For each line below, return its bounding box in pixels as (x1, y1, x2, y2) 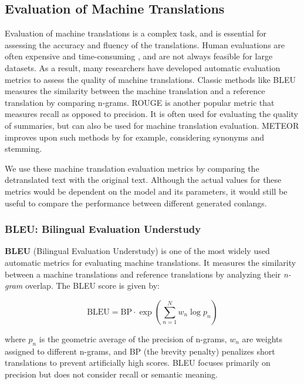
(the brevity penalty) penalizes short (143, 345, 275, 357)
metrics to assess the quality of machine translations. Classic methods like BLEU (5, 73, 296, 85)
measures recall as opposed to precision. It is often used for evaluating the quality (5, 108, 299, 120)
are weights (242, 332, 283, 345)
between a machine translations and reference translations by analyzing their (5, 268, 281, 280)
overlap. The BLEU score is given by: (25, 279, 160, 292)
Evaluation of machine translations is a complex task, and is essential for (5, 27, 267, 39)
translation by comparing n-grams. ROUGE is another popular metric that (5, 96, 275, 108)
